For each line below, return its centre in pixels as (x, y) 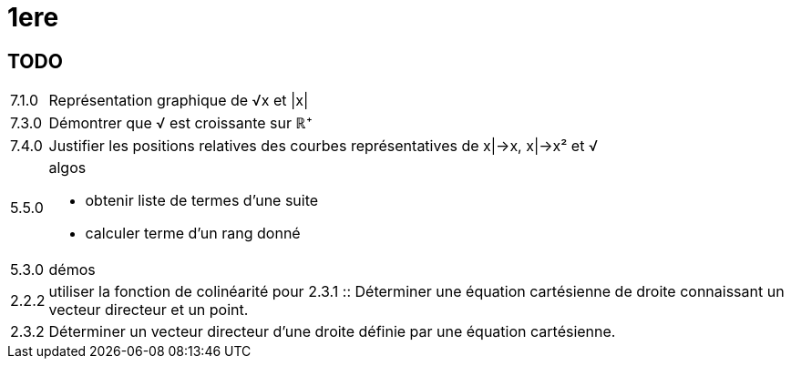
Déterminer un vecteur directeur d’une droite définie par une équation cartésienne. (332, 332)
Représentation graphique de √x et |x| (179, 101)
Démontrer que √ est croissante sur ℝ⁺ (180, 123)
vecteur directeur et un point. (149, 310)
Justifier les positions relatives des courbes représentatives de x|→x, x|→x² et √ (323, 146)
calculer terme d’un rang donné (193, 234)
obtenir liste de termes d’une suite (202, 201)
